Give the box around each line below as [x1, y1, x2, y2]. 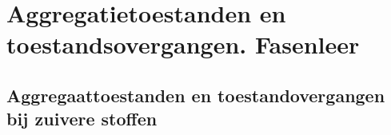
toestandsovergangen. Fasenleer [6, 28, 360, 61]
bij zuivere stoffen [6, 106, 158, 131]
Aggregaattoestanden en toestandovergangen [6, 82, 385, 107]
